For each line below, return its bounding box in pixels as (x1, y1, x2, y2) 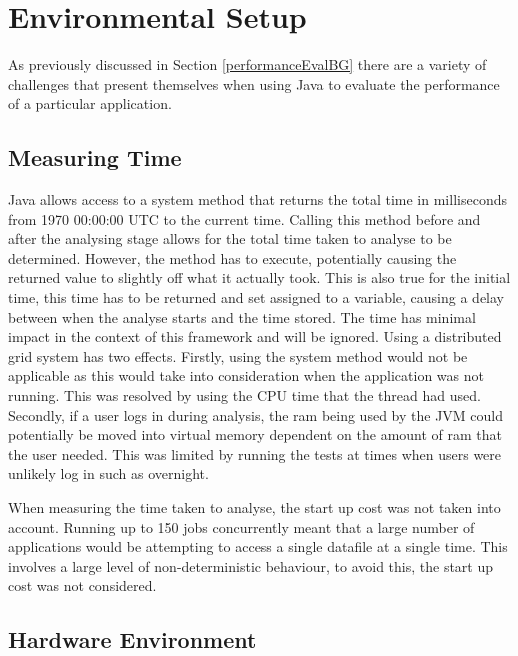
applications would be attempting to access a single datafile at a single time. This (8, 536, 508, 557)
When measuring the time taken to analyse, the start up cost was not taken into (8, 497, 501, 518)
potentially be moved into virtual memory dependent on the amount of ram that (8, 424, 503, 445)
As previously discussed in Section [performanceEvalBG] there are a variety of (8, 54, 487, 75)
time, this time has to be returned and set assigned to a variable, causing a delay (8, 287, 504, 308)
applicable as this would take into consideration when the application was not (8, 365, 484, 386)
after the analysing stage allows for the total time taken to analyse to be (8, 228, 452, 249)
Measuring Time (8, 142, 182, 173)
